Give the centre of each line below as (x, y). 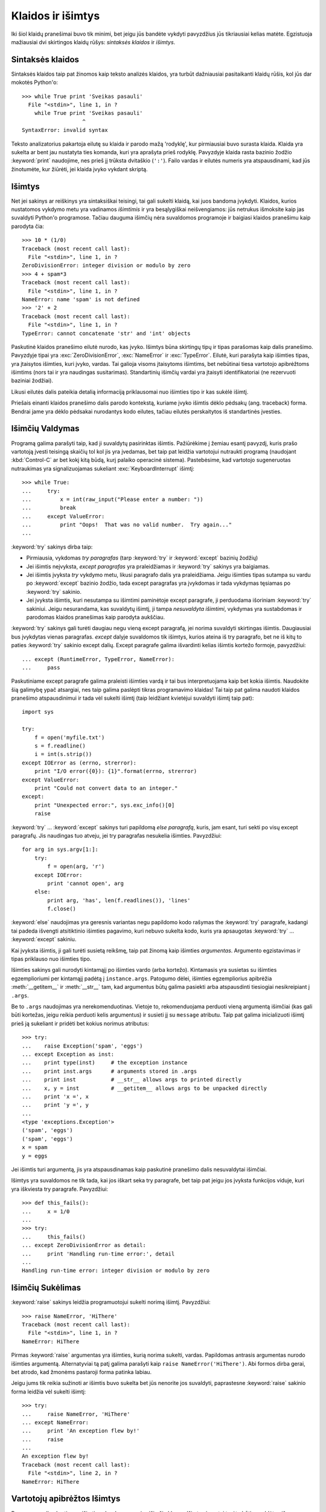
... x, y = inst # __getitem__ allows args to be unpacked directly (145, 1088)
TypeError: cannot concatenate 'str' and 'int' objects (106, 333)
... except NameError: (56, 1422)
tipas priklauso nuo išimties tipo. (51, 959)
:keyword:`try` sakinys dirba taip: (52, 547)
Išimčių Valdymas (45, 429)
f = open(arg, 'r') (76, 867)
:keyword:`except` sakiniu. (44, 939)
